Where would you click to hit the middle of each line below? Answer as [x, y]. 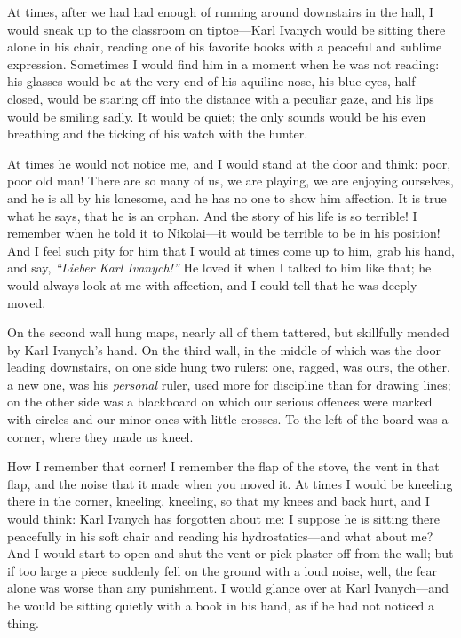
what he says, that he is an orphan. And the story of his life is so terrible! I [212, 215]
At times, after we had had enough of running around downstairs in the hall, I [220, 12]
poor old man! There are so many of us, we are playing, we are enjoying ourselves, [230, 181]
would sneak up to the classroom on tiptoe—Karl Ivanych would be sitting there [227, 29]
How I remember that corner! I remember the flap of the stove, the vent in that [223, 466]
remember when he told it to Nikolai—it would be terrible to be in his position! [224, 233]
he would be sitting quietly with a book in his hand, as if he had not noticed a [221, 605]
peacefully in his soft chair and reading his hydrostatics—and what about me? [220, 536]
